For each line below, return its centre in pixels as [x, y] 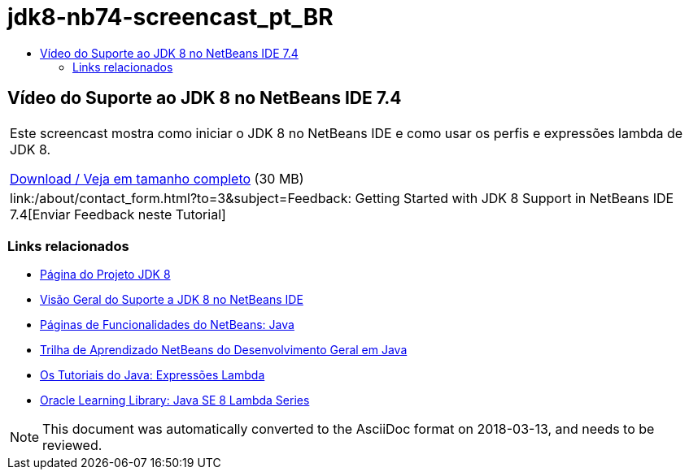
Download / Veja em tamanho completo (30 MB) [157, 178]
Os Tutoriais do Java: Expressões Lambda [153, 375]
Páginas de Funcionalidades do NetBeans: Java [167, 325]
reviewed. [72, 446]
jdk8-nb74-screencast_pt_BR [170, 17]
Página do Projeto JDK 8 [105, 275]
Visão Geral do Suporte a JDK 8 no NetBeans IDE [172, 300]
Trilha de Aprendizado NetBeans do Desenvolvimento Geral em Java [224, 350]
